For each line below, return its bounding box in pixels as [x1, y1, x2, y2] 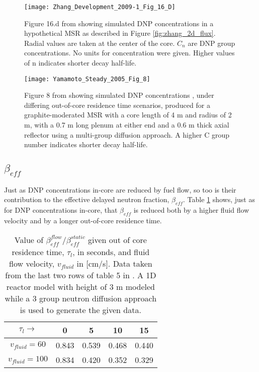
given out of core [88, 233, 147, 245]
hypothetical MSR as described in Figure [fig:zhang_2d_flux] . [24, 28, 216, 38]
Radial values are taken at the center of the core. [24, 37, 175, 48]
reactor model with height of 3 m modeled [6, 280, 155, 292]
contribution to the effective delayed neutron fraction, [4, 194, 169, 205]
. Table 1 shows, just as [183, 194, 255, 205]
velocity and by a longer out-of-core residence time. [4, 215, 162, 226]
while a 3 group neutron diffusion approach [5, 292, 157, 304]
